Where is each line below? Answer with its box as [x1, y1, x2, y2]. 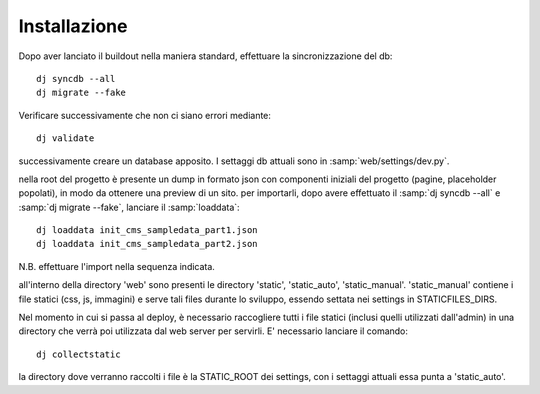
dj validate [36, 133, 95, 144]
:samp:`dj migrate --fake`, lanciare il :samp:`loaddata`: [18, 201, 240, 213]
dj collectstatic [36, 348, 121, 360]
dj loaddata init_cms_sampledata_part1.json [36, 225, 259, 236]
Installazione [18, 15, 128, 37]
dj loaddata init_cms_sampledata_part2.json [36, 238, 259, 250]
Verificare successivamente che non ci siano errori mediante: [18, 109, 272, 121]
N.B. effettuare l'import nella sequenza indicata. [18, 260, 215, 272]
